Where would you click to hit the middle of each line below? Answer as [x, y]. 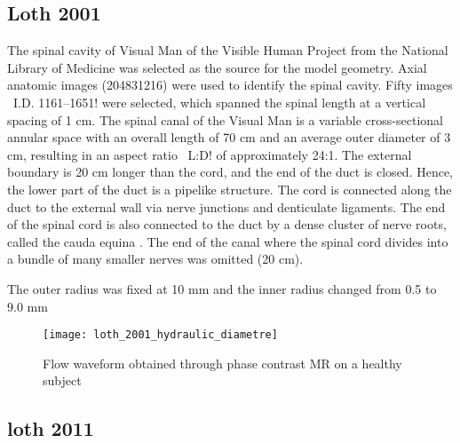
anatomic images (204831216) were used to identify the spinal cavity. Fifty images [230, 85]
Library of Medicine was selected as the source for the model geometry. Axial [217, 67]
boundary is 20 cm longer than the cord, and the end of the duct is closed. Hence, [230, 172]
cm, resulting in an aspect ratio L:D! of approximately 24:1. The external [210, 154]
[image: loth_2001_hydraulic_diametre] [160, 335]
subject [62, 380]
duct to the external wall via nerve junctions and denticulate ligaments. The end [226, 206]
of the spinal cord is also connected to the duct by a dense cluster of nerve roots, [227, 224]
